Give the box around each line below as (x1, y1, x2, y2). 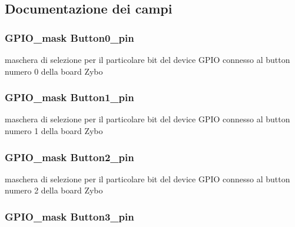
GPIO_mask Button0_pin (5, 30, 134, 45)
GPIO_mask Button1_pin (5, 90, 134, 105)
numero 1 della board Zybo (5, 125, 103, 136)
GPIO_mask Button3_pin (5, 209, 134, 223)
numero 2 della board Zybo (5, 184, 103, 196)
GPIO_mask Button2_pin (5, 149, 134, 164)
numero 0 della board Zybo (5, 65, 103, 77)
